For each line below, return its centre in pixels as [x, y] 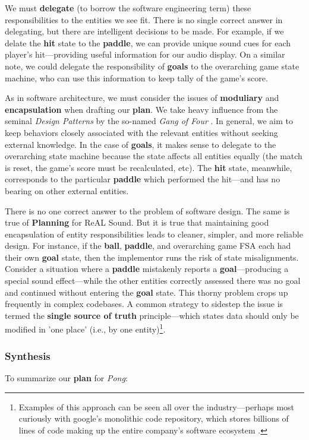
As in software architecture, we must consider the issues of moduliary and [142, 98]
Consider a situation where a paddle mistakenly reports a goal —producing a [147, 269]
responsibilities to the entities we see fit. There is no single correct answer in [144, 19]
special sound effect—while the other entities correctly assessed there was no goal [153, 281]
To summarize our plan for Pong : [66, 377]
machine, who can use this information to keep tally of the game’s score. [136, 77]
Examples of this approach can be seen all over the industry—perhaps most [156, 406]
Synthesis [28, 355]
